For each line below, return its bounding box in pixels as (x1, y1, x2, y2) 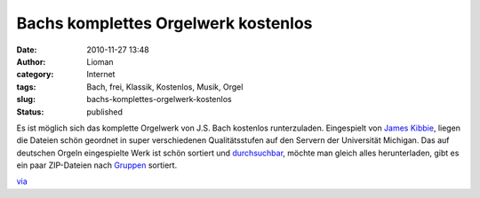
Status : (16, 107, 44, 117)
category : (16, 69, 54, 80)
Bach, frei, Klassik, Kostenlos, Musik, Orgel (86, 81, 244, 92)
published (86, 107, 124, 117)
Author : (16, 56, 46, 67)
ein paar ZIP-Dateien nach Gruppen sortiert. (16, 160, 178, 170)
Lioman (86, 56, 115, 67)
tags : (16, 81, 36, 92)
